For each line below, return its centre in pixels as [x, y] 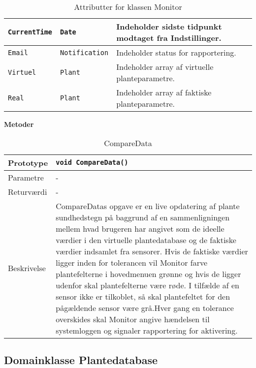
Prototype [28, 162]
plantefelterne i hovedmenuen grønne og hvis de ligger [148, 274]
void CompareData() [92, 163]
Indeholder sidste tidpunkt [169, 26]
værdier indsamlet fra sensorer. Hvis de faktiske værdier [152, 251]
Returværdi [28, 191]
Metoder [19, 124]
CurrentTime [30, 32]
